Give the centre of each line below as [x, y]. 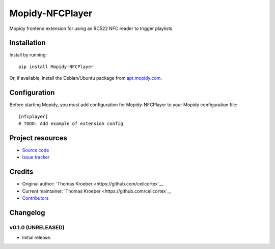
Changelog [27, 213]
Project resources [38, 138]
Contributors [35, 198]
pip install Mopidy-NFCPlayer [56, 67]
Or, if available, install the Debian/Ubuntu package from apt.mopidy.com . [86, 78]
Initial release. [37, 238]
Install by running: [28, 55]
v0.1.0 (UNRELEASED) [37, 227]
